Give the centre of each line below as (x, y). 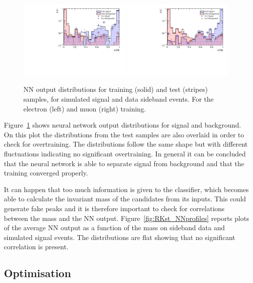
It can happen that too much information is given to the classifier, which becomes (126, 189)
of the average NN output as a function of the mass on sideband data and (115, 228)
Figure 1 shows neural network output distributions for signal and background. (123, 125)
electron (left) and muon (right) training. (85, 108)
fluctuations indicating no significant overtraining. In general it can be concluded (125, 153)
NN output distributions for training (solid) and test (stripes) (116, 89)
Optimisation (38, 273)
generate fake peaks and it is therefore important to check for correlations (114, 208)
